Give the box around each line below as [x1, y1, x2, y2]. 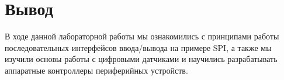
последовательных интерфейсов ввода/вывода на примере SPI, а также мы [5, 41, 272, 53]
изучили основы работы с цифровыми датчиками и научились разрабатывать [5, 53, 278, 65]
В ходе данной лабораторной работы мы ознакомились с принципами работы [5, 30, 279, 42]
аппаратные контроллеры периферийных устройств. [5, 64, 188, 76]
